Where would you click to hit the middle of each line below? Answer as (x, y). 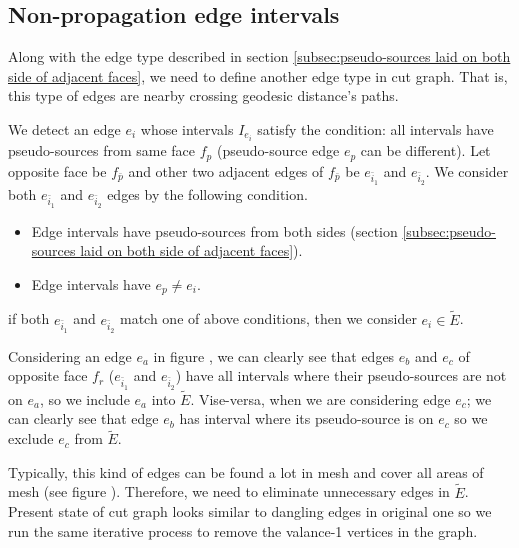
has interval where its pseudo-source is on (306, 418)
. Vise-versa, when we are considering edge (320, 398)
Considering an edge (70, 355)
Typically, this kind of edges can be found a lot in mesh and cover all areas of (246, 471)
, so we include (84, 398)
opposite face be (57, 170)
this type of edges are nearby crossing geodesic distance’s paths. (203, 95)
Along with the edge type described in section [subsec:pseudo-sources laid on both (259, 56)
